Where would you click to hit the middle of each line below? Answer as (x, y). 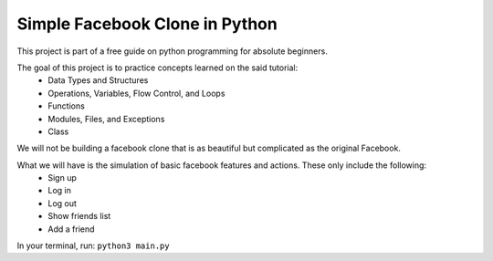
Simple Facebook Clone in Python (147, 24)
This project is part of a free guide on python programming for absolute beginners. (172, 51)
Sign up (63, 178)
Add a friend (71, 229)
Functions (67, 106)
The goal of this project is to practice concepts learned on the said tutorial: (157, 68)
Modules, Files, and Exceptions (106, 119)
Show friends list (79, 216)
